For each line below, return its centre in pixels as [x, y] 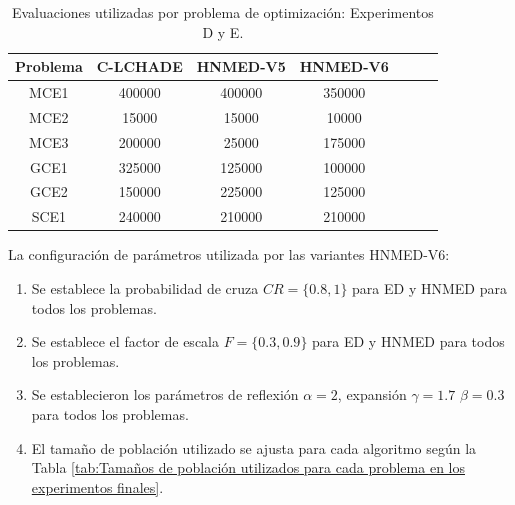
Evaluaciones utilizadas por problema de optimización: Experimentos [222, 12]
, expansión [372, 394]
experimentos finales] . [97, 486]
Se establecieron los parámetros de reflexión [165, 394]
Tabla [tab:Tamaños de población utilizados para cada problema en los [248, 467]
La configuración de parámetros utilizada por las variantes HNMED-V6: [229, 254]
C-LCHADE [139, 66]
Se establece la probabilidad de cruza [145, 287]
